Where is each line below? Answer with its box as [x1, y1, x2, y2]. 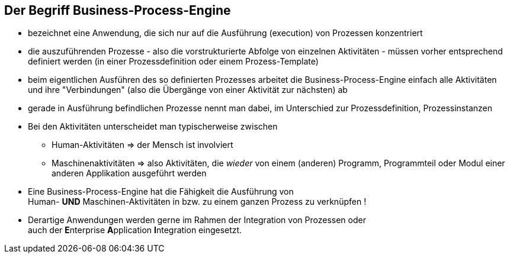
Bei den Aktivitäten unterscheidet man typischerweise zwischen [28, 121, 278, 132]
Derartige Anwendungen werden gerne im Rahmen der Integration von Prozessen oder [28, 215, 366, 225]
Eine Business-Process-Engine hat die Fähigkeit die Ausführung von [28, 186, 294, 197]
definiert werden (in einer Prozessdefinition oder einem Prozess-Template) [28, 56, 319, 67]
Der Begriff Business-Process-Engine [4, 3, 231, 18]
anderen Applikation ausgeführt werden [52, 168, 207, 179]
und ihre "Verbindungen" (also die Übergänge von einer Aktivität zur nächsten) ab [28, 85, 348, 95]
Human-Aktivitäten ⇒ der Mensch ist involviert [52, 140, 233, 150]
